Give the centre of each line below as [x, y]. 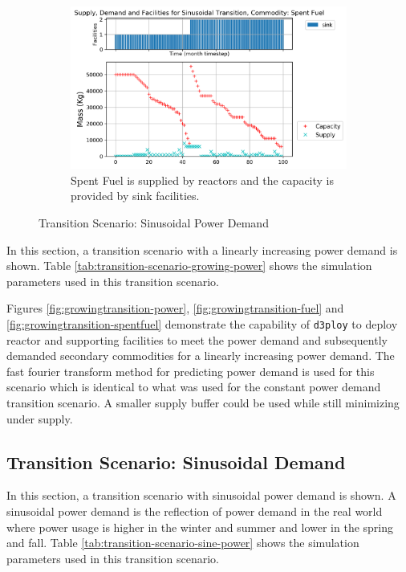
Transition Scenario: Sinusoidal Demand [176, 462]
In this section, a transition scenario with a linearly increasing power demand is [202, 249]
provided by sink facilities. [135, 196]
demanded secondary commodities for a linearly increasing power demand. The [201, 355]
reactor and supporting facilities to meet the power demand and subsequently [197, 339]
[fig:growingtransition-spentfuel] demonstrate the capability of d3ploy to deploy [202, 323]
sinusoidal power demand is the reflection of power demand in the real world [195, 511]
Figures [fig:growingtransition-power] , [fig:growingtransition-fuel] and [175, 308]
